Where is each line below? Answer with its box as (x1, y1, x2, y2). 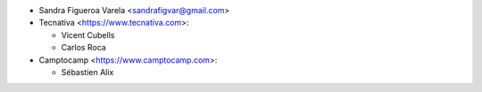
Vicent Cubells (61, 29, 115, 40)
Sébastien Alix (61, 66, 114, 77)
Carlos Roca (61, 42, 106, 53)
